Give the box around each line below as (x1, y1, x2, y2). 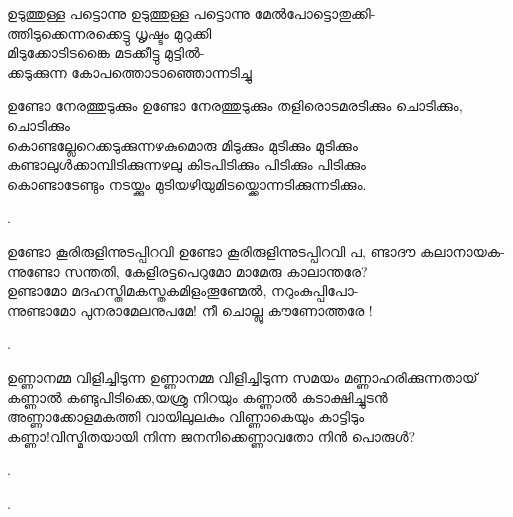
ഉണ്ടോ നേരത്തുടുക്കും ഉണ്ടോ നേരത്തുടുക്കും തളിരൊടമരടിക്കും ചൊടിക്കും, (7, 95, 463, 116)
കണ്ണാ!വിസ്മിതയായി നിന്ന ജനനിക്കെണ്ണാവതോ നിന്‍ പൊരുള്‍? (7, 425, 416, 446)
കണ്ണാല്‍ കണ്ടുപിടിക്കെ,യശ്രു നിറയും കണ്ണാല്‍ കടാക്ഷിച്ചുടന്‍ (7, 386, 388, 407)
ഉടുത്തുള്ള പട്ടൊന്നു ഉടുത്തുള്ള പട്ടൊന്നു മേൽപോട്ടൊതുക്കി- (7, 3, 376, 23)
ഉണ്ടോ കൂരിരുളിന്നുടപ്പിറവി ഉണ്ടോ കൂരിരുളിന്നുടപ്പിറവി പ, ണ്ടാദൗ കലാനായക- (7, 240, 505, 261)
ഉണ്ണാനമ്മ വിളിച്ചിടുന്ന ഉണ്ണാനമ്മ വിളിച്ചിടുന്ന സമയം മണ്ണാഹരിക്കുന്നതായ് (7, 366, 478, 387)
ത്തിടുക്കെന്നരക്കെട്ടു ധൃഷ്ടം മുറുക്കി (7, 22, 212, 43)
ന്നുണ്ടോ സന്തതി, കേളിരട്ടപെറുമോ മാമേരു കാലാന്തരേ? (7, 260, 368, 281)
